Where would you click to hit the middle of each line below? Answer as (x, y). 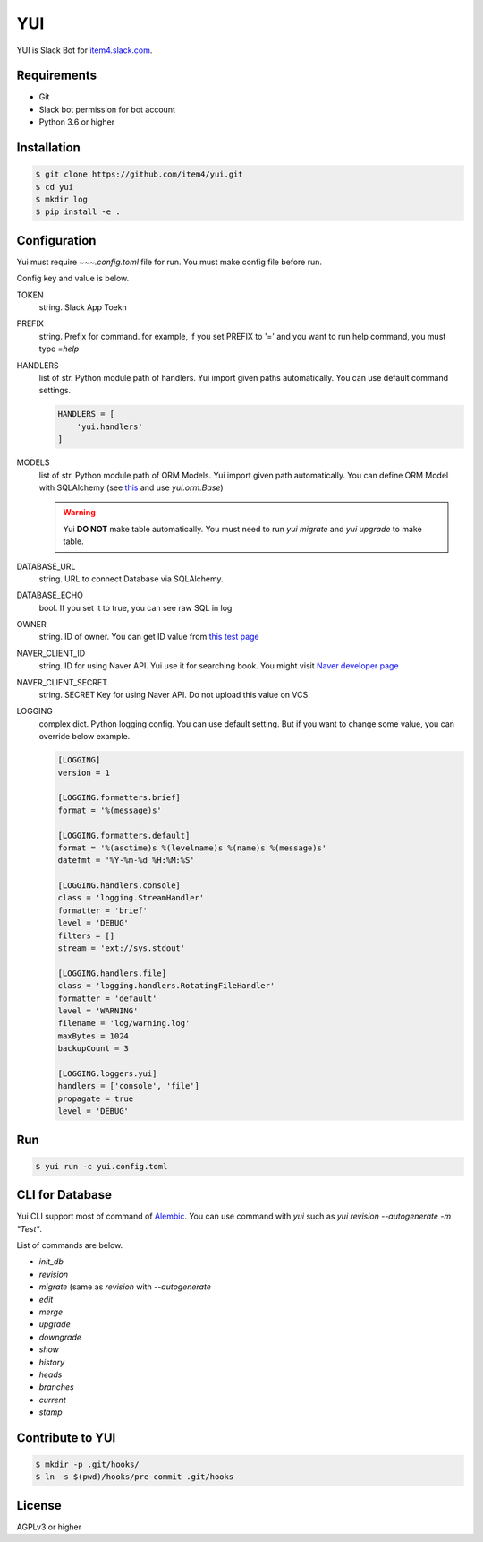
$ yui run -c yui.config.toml (102, 1166)
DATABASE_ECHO (50, 595)
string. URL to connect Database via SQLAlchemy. (131, 579)
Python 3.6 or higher (77, 122)
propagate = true (96, 1098)
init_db (51, 1262)
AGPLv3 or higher (49, 1527)
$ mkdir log (62, 200)
